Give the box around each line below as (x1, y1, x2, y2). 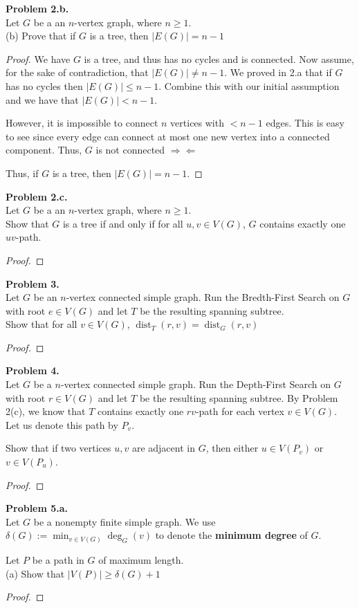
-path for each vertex (195, 404, 284, 418)
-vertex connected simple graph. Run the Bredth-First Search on (66, 290, 340, 304)
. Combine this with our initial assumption (158, 78, 340, 93)
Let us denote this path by (6, 417, 118, 432)
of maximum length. (98, 552, 184, 566)
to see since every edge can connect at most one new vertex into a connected (6, 129, 330, 143)
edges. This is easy (266, 116, 344, 130)
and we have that (6, 92, 79, 107)
